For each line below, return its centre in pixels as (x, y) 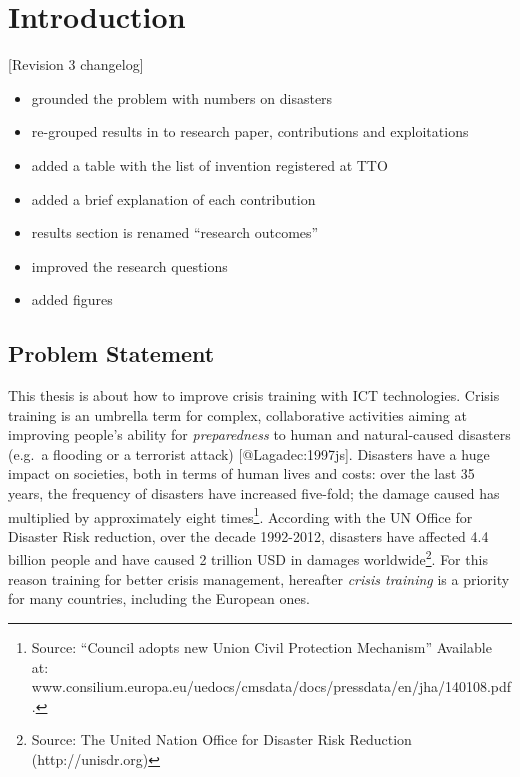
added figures (72, 299)
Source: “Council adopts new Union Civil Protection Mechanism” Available (261, 646)
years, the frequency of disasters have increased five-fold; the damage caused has (254, 493)
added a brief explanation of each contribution (173, 198)
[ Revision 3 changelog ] (76, 64)
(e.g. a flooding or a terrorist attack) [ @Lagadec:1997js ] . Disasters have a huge (249, 453)
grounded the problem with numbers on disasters (182, 97)
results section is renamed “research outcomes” (175, 232)
